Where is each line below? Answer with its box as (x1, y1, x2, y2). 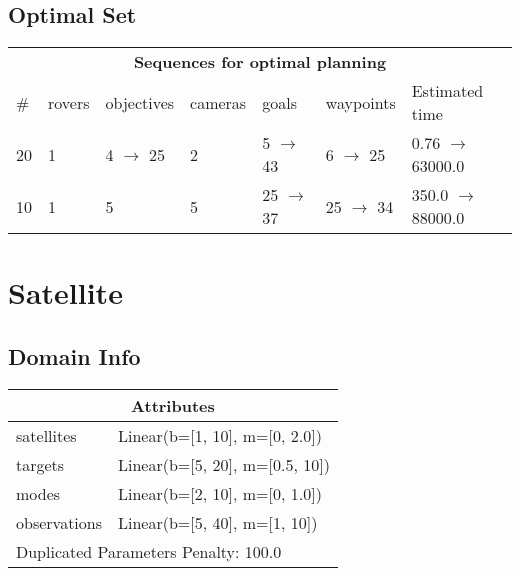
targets (16, 452, 65, 476)
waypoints (325, 90, 396, 114)
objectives (105, 90, 175, 114)
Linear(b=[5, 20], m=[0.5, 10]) (118, 452, 330, 476)
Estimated (411, 79, 484, 103)
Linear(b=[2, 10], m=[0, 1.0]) (118, 481, 322, 505)
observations (16, 510, 103, 534)
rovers (48, 90, 90, 114)
